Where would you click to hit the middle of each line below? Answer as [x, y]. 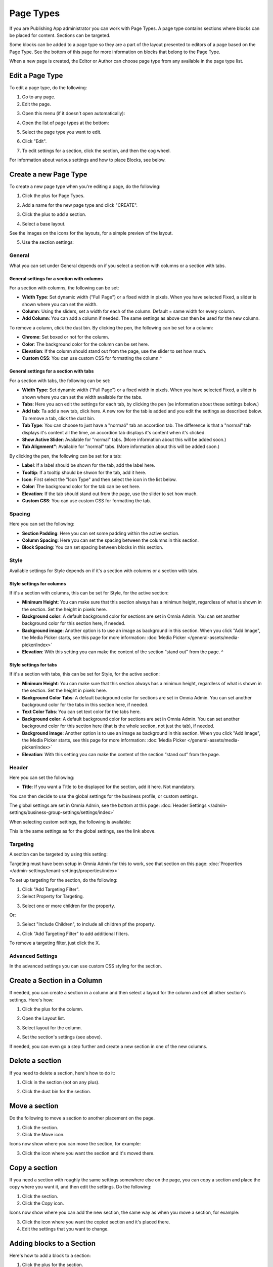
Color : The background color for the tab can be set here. [81, 487]
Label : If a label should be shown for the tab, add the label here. [88, 465]
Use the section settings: [48, 242]
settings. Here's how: [32, 1000]
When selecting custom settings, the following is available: [70, 822]
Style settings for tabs [33, 665]
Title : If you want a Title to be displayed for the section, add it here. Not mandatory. [109, 787]
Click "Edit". [34, 141]
